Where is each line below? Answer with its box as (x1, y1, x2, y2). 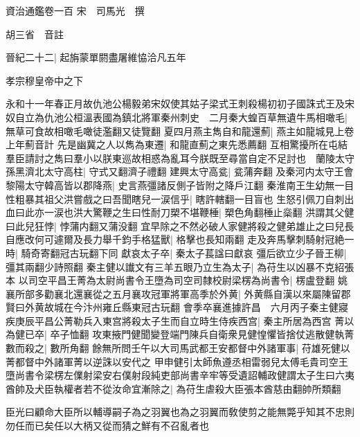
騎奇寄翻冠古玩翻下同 (21, 245, 118, 260)
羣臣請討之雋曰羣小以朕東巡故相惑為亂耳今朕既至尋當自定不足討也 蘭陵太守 (6, 150, 354, 165)
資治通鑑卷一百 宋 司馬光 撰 (6, 3, 145, 17)
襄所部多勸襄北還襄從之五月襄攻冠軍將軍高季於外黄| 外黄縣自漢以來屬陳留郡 (6, 286, 351, 301)
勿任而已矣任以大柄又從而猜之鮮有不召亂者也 (6, 418, 209, 433)
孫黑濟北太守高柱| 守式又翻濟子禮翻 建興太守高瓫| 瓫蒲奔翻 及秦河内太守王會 (6, 164, 354, 179)
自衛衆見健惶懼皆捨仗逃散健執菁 (208, 327, 354, 341)
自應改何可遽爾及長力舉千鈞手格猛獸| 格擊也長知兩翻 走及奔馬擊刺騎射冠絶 (6, 232, 345, 247)
